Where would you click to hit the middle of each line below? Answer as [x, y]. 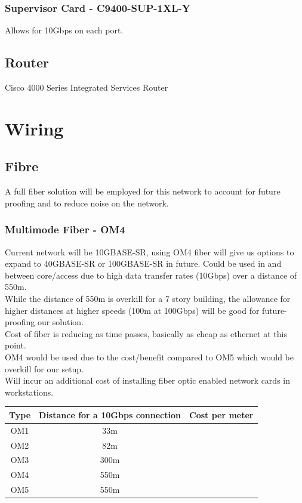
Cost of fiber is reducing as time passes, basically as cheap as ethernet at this [146, 333]
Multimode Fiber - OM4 [65, 229]
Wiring [34, 128]
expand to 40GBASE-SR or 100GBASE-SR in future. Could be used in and [143, 263]
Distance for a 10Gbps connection [110, 414]
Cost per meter [221, 414]
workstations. [29, 392]
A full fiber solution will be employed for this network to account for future [143, 191]
